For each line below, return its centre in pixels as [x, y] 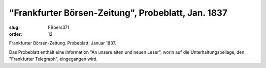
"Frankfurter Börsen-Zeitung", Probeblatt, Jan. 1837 [118, 13]
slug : [14, 27]
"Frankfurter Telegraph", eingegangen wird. [53, 59]
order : [16, 34]
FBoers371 [59, 27]
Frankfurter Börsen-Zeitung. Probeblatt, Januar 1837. [63, 43]
